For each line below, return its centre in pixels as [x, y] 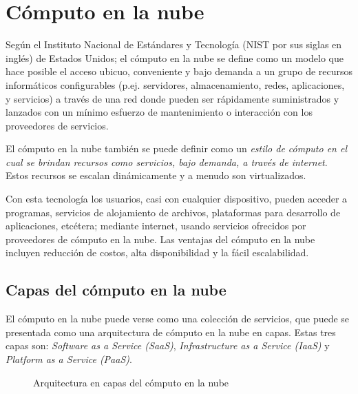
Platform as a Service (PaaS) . [69, 359]
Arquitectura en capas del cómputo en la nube [131, 382]
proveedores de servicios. [57, 125]
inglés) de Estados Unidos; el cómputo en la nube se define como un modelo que [175, 58]
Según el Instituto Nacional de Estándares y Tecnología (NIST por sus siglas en [174, 44]
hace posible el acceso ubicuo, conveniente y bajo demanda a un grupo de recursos [179, 71]
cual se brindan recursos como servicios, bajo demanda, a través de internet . [167, 162]
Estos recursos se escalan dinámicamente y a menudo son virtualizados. [156, 175]
